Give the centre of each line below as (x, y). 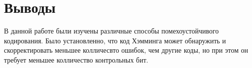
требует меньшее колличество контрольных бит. (76, 59)
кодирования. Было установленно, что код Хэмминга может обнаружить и (115, 40)
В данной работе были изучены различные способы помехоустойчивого (111, 31)
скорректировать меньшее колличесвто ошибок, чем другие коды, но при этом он (126, 50)
